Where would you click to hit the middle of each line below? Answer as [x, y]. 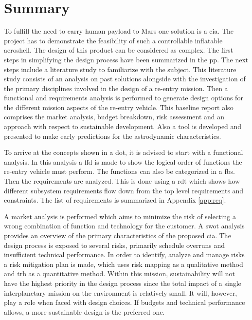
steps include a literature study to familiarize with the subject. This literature [120, 69]
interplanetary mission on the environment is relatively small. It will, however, [121, 292]
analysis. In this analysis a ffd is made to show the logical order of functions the [123, 161]
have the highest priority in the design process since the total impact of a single [123, 283]
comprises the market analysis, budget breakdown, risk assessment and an [114, 117]
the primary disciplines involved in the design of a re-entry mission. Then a [116, 88]
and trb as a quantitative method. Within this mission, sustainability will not [120, 273]
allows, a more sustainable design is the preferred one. [84, 311]
